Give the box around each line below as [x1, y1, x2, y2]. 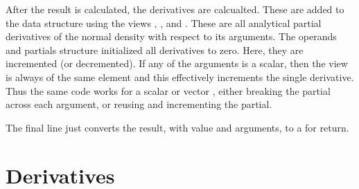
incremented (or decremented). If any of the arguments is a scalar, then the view [6, 56, 348, 71]
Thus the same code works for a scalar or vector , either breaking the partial [6, 83, 331, 98]
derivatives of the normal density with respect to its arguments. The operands [6, 29, 337, 44]
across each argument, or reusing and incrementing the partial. [6, 97, 272, 111]
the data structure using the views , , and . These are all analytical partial [6, 15, 322, 30]
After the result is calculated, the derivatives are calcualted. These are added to [6, 2, 344, 16]
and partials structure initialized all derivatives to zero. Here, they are [6, 42, 304, 57]
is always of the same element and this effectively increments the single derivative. [6, 69, 354, 84]
